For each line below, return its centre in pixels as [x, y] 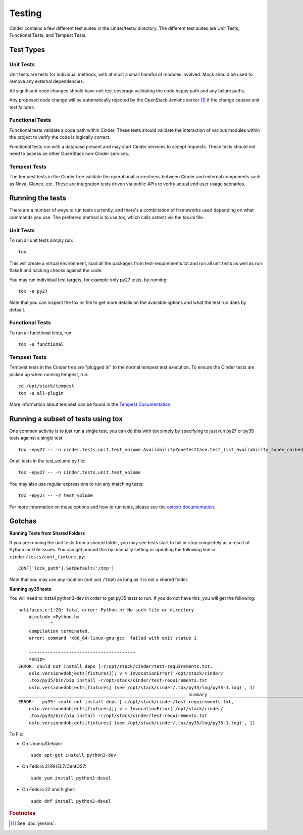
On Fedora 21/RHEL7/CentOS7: [54, 766]
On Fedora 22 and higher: [49, 790]
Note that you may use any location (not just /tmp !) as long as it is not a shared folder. [99, 580]
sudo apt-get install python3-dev [73, 755]
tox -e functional [41, 344]
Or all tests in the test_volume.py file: [47, 461]
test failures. [22, 107]
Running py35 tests [30, 589]
